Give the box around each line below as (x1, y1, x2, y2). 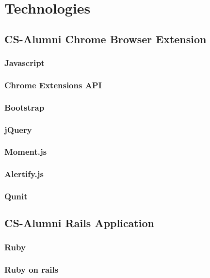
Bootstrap (4, 101, 45, 113)
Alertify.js (4, 168, 44, 180)
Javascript (4, 57, 45, 69)
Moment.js (4, 146, 47, 158)
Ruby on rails (4, 263, 59, 275)
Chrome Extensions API (4, 79, 102, 91)
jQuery (4, 123, 32, 135)
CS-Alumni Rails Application (4, 215, 154, 230)
